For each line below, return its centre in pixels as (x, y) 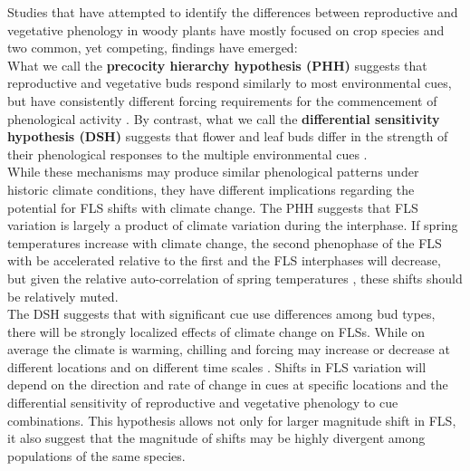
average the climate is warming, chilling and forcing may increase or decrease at (229, 349)
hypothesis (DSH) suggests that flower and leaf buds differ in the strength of (228, 136)
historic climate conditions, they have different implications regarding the (211, 189)
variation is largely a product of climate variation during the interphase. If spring (233, 225)
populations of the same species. (96, 455)
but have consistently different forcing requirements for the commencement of (222, 100)
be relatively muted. (63, 296)
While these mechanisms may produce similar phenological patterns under (213, 172)
